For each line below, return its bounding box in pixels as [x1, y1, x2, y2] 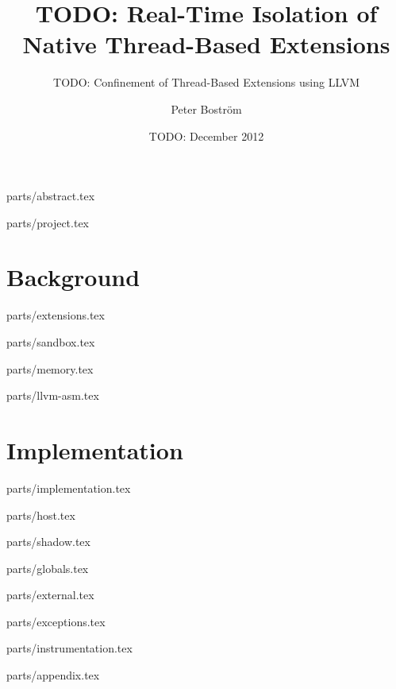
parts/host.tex [6, 506, 75, 523]
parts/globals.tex [6, 559, 89, 576]
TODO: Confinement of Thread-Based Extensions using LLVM [53, 74, 359, 91]
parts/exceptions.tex [6, 613, 106, 629]
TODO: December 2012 [148, 127, 264, 144]
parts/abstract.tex [6, 188, 95, 204]
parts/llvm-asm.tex [6, 387, 99, 404]
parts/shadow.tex [6, 533, 90, 550]
